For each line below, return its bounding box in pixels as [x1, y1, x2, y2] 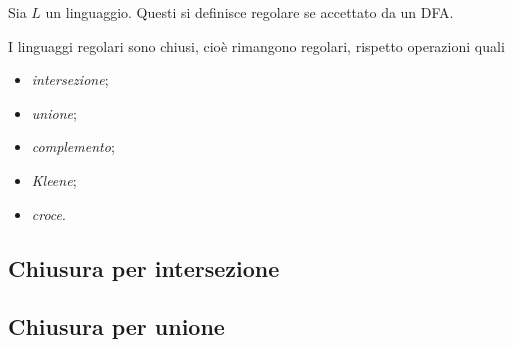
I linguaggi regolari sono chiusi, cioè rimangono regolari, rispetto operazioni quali [8, 35, 505, 56]
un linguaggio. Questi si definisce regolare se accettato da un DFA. [45, 2, 454, 22]
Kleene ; [31, 169, 77, 190]
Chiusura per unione [8, 311, 225, 342]
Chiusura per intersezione [8, 252, 280, 283]
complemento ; [31, 136, 115, 157]
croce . [31, 203, 66, 224]
